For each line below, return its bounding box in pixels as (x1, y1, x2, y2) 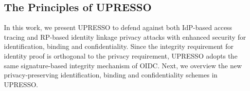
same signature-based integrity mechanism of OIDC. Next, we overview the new (4, 60, 242, 70)
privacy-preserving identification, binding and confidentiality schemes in (4, 70, 218, 80)
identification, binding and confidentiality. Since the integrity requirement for (4, 41, 233, 51)
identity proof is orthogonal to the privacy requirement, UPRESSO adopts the (4, 50, 238, 61)
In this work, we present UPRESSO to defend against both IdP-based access (4, 22, 232, 32)
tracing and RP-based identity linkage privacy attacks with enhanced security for (4, 31, 246, 42)
